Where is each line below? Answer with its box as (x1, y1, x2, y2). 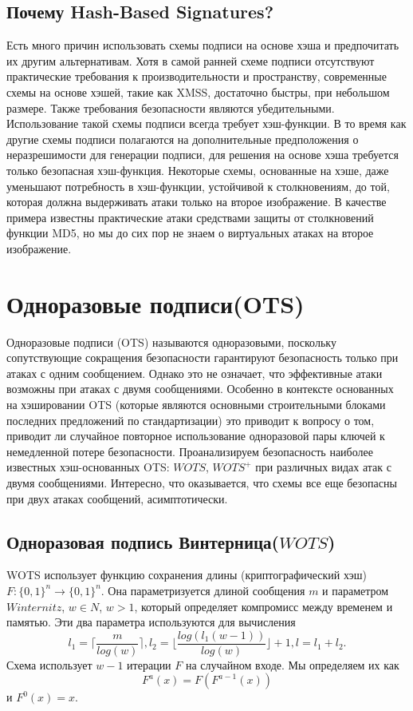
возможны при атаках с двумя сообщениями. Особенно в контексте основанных (6, 380, 394, 397)
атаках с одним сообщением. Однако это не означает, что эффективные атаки (6, 364, 383, 381)
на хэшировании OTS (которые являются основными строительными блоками (6, 396, 386, 413)
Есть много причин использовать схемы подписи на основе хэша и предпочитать (6, 37, 399, 54)
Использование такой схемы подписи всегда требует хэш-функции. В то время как (6, 115, 407, 132)
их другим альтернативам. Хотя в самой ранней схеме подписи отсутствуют (6, 52, 375, 69)
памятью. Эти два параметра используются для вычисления (6, 614, 296, 630)
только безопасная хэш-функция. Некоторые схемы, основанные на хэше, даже (6, 161, 389, 178)
